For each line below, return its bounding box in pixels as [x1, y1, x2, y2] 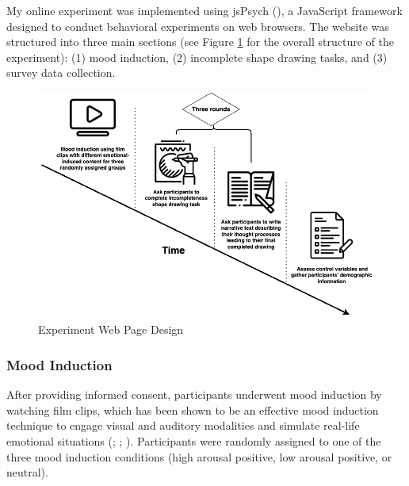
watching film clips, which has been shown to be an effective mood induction [6, 401, 379, 418]
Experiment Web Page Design [38, 321, 184, 338]
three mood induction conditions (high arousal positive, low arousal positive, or [6, 448, 392, 465]
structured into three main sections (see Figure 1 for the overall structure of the [6, 33, 394, 50]
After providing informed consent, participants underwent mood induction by [6, 386, 382, 403]
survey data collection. [6, 64, 116, 81]
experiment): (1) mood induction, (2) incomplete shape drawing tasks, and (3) [6, 48, 388, 65]
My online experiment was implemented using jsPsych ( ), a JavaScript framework [6, 2, 403, 18]
